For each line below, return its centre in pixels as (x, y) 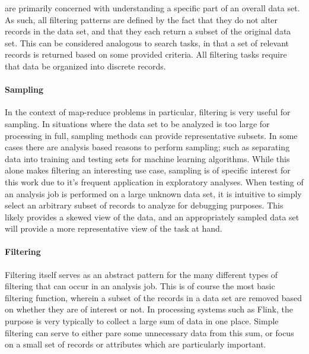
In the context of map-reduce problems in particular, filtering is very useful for (148, 112)
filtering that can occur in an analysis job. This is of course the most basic (140, 286)
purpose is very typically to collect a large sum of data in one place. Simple (142, 321)
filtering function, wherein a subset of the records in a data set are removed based (154, 297)
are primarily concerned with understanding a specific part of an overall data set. (152, 8)
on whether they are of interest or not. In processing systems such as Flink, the (149, 309)
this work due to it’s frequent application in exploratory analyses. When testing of (154, 181)
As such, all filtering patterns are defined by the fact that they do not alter (141, 19)
